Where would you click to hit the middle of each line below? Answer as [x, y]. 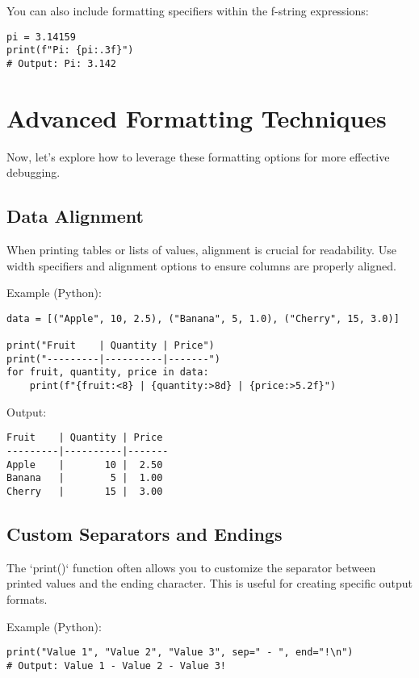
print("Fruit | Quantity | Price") [111, 346]
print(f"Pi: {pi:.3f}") [70, 50]
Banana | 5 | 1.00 [85, 478]
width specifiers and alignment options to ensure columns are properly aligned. [201, 265]
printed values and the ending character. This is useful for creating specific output [210, 583]
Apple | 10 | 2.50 [85, 465]
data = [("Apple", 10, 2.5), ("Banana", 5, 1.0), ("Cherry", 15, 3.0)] [203, 318]
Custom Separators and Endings [145, 534]
